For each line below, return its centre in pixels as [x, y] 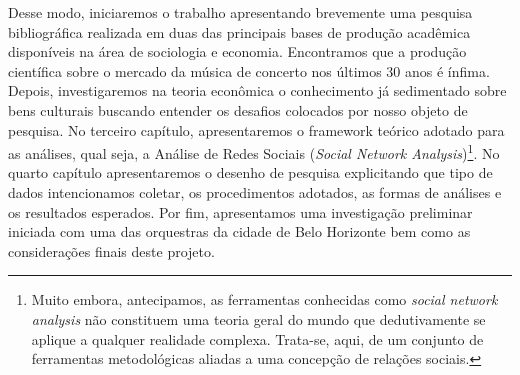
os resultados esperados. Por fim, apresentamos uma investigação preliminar [240, 211]
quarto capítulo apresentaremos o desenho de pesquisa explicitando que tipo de [250, 172]
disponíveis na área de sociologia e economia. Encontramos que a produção [237, 51]
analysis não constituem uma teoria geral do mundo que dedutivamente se [258, 318]
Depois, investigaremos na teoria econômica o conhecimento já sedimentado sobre [257, 90]
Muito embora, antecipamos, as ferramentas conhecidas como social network [264, 299]
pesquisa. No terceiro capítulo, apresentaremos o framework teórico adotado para [256, 129]
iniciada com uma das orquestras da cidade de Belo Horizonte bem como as [239, 231]
